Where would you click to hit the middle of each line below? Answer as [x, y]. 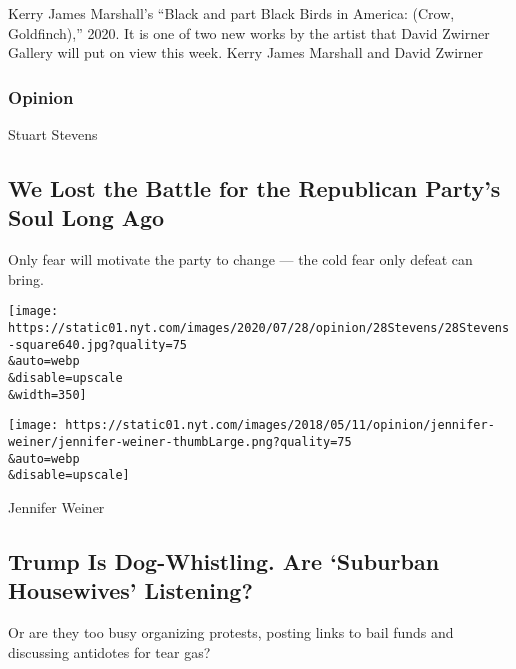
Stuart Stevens [53, 134]
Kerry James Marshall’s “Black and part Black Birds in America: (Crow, [231, 13]
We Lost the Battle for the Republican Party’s [254, 187]
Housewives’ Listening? [130, 590]
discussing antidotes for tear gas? [109, 651]
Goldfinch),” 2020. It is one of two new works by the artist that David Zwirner [249, 32]
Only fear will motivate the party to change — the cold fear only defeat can [240, 259]
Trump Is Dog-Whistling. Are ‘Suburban [224, 560]
